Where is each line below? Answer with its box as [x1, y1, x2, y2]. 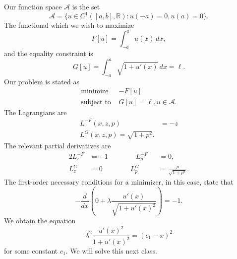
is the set [72, 1, 100, 11]
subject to [81, 98, 111, 106]
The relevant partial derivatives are [4, 140, 111, 150]
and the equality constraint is [4, 48, 93, 58]
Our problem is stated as [4, 76, 79, 86]
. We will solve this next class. [65, 245, 157, 256]
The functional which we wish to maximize [4, 20, 134, 30]
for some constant [4, 245, 58, 256]
